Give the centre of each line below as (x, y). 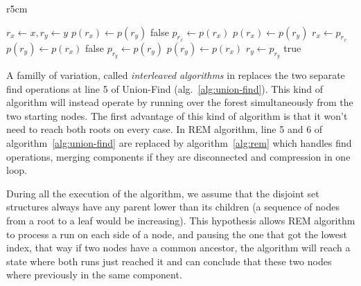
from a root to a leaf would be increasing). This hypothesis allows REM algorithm (181, 220)
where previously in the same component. (94, 275)
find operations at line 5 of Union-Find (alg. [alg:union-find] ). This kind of (165, 88)
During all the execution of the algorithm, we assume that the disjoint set (163, 193)
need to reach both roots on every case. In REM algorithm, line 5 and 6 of (165, 129)
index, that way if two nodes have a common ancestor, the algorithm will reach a (178, 248)
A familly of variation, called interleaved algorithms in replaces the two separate (176, 75)
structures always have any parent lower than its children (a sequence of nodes (173, 207)
